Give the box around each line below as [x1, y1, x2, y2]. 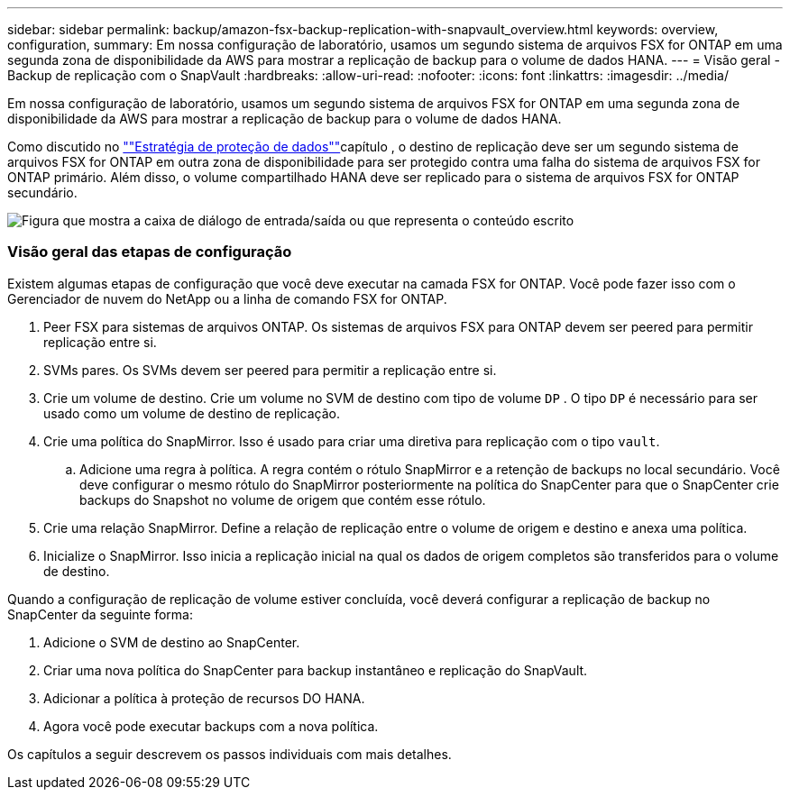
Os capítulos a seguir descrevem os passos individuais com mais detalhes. [7, 746, 452, 762]
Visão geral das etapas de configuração [7, 243, 292, 261]
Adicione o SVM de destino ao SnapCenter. [43, 634, 300, 650]
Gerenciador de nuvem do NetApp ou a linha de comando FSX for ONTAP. [7, 290, 447, 307]
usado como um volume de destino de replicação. [43, 405, 340, 421]
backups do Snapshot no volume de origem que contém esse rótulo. [79, 491, 486, 508]
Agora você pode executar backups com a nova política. [43, 718, 379, 734]
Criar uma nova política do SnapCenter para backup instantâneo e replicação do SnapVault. [43, 662, 588, 678]
